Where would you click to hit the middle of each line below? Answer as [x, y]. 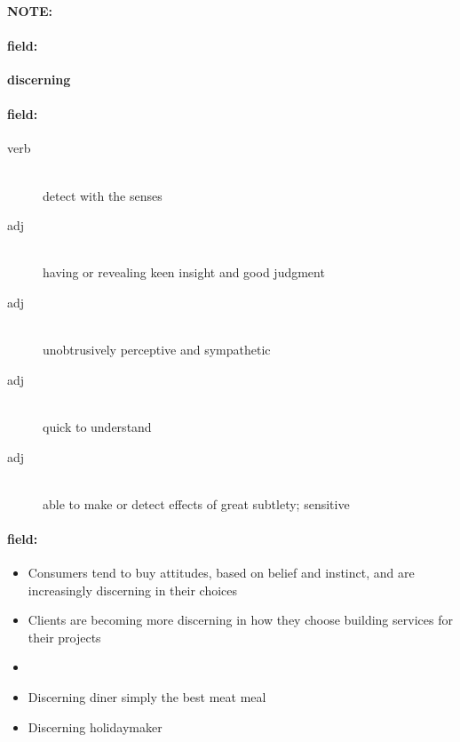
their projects [64, 637]
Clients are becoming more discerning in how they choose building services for [240, 620]
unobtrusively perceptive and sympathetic [157, 350]
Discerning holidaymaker [95, 726]
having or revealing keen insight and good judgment [184, 272]
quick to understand [97, 426]
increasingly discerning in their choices [133, 590]
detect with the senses [103, 195]
